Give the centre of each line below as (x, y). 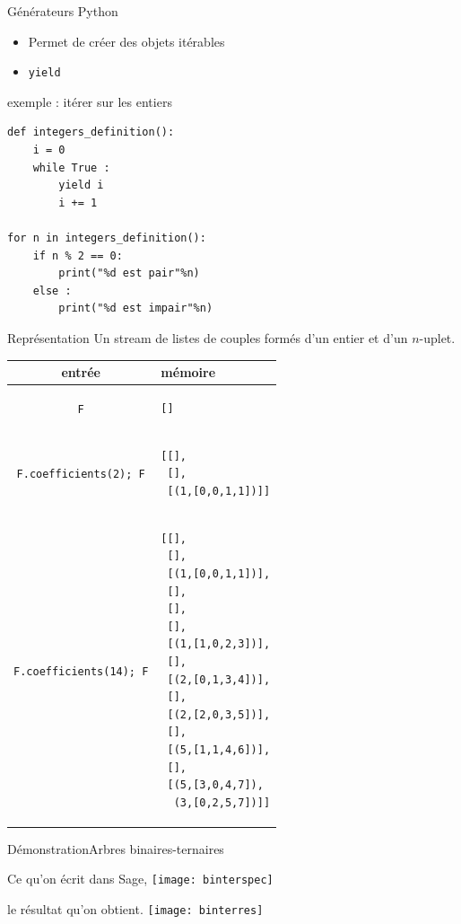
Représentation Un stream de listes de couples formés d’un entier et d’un (208, 337)
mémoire (188, 372)
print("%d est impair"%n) (136, 308)
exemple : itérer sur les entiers (90, 101)
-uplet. (437, 337)
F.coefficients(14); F (81, 671)
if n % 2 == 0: (78, 255)
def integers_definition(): (91, 132)
